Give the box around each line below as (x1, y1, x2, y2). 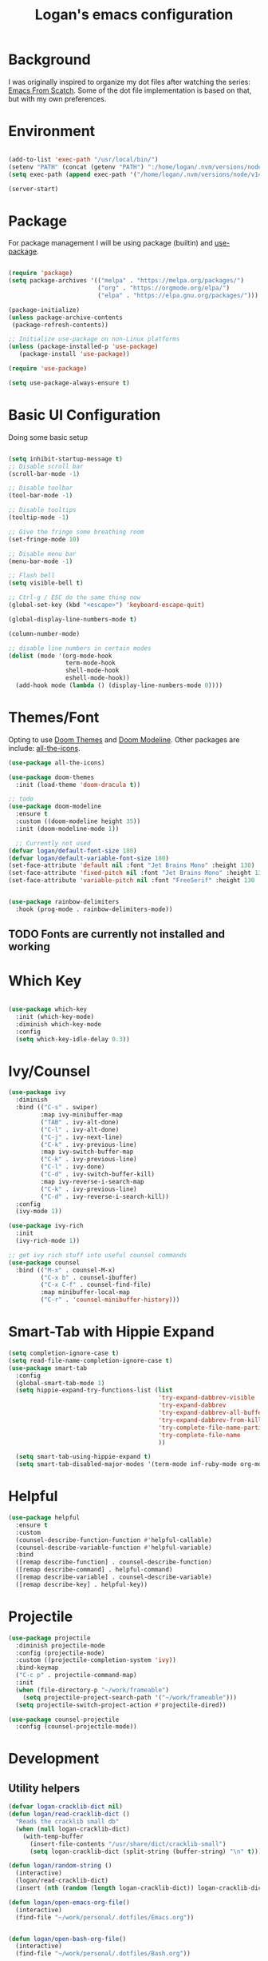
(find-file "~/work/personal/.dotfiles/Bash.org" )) (15, 1950, 191, 1958)
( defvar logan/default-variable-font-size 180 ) (8, 854, 170, 862)
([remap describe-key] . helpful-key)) (15, 1580, 148, 1588)
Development (8, 1750, 100, 1768)
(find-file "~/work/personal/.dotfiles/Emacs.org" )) (15, 1913, 195, 1921)
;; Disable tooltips (8, 506, 77, 514)
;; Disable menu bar (8, 549, 77, 557)
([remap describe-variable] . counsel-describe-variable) (15, 1573, 213, 1581)
